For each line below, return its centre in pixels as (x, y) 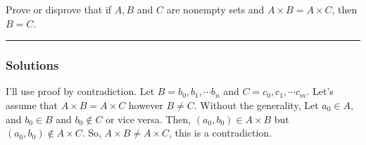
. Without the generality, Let (256, 105)
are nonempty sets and (215, 9)
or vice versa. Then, (149, 119)
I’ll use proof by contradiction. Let (80, 91)
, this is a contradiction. (221, 133)
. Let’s (320, 91)
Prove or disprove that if (59, 9)
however (146, 105)
